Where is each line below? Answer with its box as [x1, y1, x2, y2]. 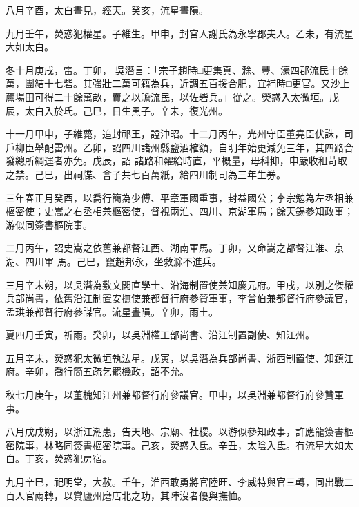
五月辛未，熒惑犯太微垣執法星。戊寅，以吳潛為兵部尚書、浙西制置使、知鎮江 [6, 350, 353, 365]
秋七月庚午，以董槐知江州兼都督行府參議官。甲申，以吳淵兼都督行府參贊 [6, 388, 334, 402]
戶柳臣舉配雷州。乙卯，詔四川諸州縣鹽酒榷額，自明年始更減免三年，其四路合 [6, 140, 353, 154]
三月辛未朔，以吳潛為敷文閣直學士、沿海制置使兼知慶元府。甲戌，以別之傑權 [6, 277, 353, 291]
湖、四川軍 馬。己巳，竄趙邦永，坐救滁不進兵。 [6, 254, 222, 268]
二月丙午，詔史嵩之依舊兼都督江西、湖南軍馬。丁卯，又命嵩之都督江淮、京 [6, 240, 344, 255]
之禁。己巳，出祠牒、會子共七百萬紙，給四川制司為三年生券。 [6, 166, 286, 181]
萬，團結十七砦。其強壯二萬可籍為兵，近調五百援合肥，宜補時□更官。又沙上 [6, 76, 350, 90]
